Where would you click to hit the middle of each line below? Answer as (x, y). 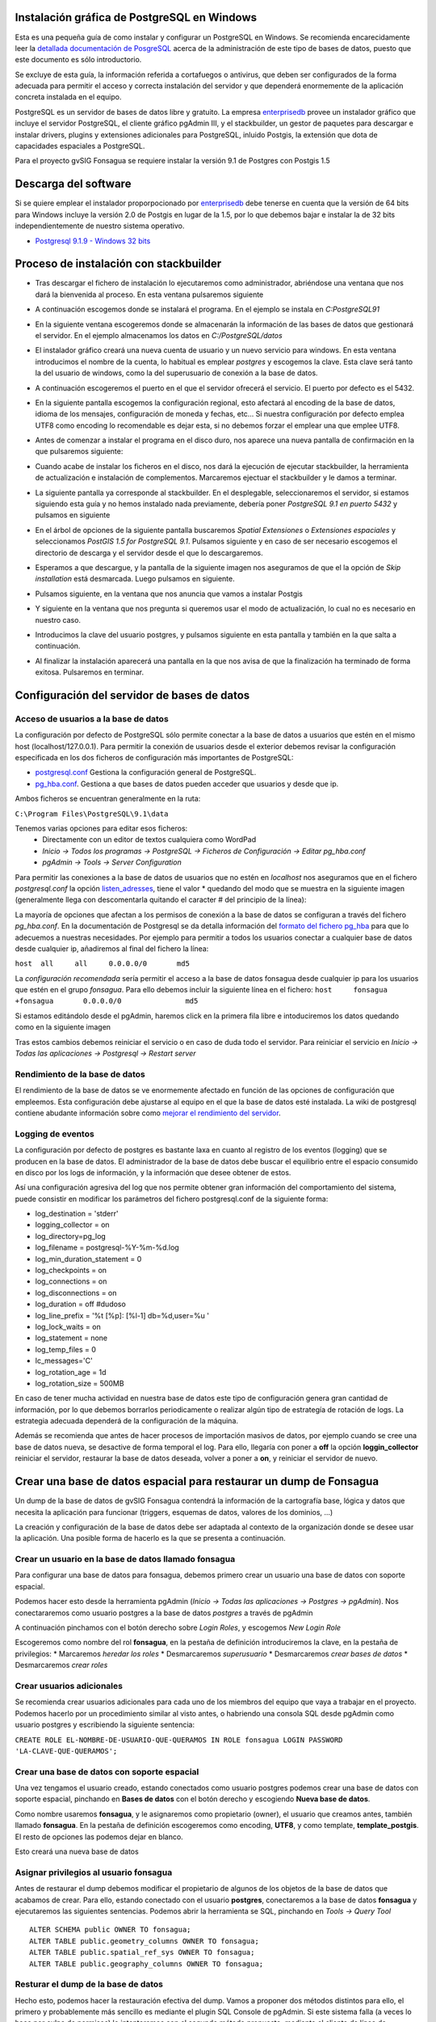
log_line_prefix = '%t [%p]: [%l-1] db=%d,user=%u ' (122, 1315)
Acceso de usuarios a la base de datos (92, 718)
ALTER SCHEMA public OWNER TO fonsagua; (110, 1930)
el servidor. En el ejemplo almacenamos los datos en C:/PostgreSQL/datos (159, 335)
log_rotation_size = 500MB (80, 1383)
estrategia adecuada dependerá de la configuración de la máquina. (126, 1421)
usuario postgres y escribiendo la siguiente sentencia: (105, 1725)
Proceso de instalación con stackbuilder (118, 264)
